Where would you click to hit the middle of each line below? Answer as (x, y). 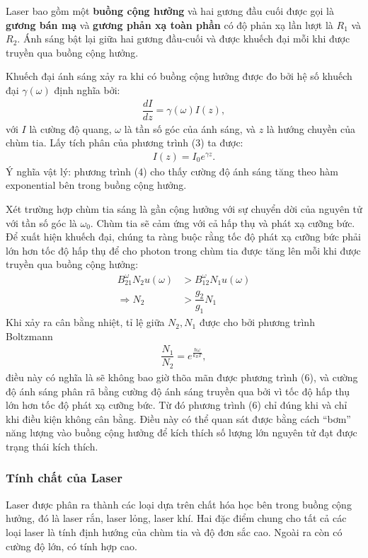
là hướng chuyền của (311, 128)
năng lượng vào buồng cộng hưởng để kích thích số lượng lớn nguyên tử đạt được (182, 432)
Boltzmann (29, 336)
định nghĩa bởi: (87, 89)
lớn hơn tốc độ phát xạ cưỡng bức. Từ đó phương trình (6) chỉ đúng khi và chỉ (177, 405)
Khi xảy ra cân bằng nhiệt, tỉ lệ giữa (85, 322)
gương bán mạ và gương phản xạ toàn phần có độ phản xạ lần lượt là (169, 24)
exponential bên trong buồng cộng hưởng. (96, 185)
